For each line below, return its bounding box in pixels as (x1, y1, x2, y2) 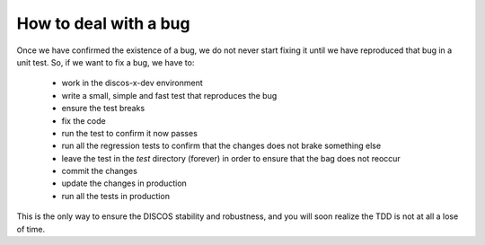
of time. (16, 223, 45, 234)
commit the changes (61, 166, 138, 177)
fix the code (61, 115, 107, 126)
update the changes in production (61, 178, 188, 188)
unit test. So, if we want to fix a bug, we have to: (16, 57, 195, 67)
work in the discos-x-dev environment (61, 77, 204, 89)
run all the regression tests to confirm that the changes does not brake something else (61, 140, 382, 152)
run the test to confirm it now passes (61, 127, 198, 138)
